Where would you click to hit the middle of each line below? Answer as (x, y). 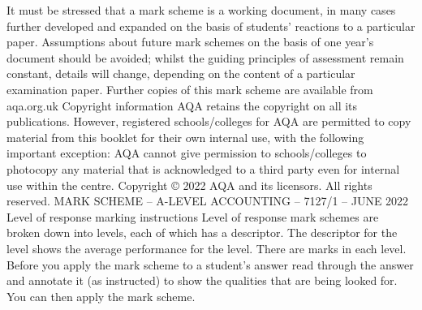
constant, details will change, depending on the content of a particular (181, 73)
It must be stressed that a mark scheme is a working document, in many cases (201, 10)
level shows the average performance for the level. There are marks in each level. (207, 248)
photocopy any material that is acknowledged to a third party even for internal (203, 168)
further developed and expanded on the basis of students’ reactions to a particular (211, 26)
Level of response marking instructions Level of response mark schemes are (193, 216)
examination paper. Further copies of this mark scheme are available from (190, 89)
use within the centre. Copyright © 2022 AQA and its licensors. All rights (189, 185)
